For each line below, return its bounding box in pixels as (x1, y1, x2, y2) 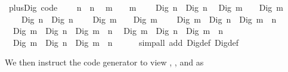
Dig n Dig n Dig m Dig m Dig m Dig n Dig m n (21, 12, 277, 25)
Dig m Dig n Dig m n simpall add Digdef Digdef (13, 36, 239, 48)
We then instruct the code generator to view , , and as (5, 56, 204, 68)
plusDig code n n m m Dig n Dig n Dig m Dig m (8, 1, 283, 13)
